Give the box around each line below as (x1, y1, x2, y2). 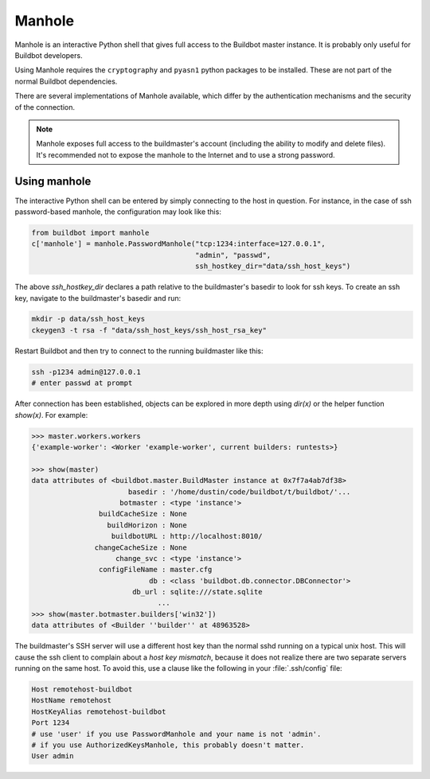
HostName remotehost (31, 696, 111, 705)
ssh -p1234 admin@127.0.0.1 (31, 367, 141, 376)
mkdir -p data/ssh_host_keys (31, 314, 146, 324)
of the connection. (14, 102, 76, 111)
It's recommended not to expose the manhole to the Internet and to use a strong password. (36, 150, 335, 159)
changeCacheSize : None (94, 543, 187, 552)
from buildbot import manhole (31, 228, 150, 237)
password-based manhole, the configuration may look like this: (14, 207, 222, 216)
